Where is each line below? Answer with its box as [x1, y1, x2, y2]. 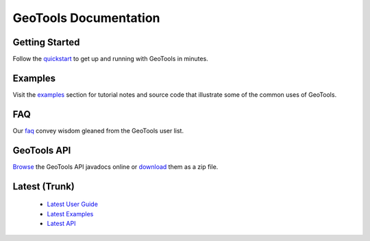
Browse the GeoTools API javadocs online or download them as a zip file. [12, 162, 219, 171]
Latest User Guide [47, 200, 99, 209]
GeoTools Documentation [12, 10, 160, 25]
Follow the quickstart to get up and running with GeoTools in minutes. [12, 55, 208, 63]
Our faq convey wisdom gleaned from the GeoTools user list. [12, 126, 184, 135]
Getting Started [12, 36, 80, 48]
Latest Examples [47, 209, 94, 218]
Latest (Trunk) [12, 181, 75, 192]
